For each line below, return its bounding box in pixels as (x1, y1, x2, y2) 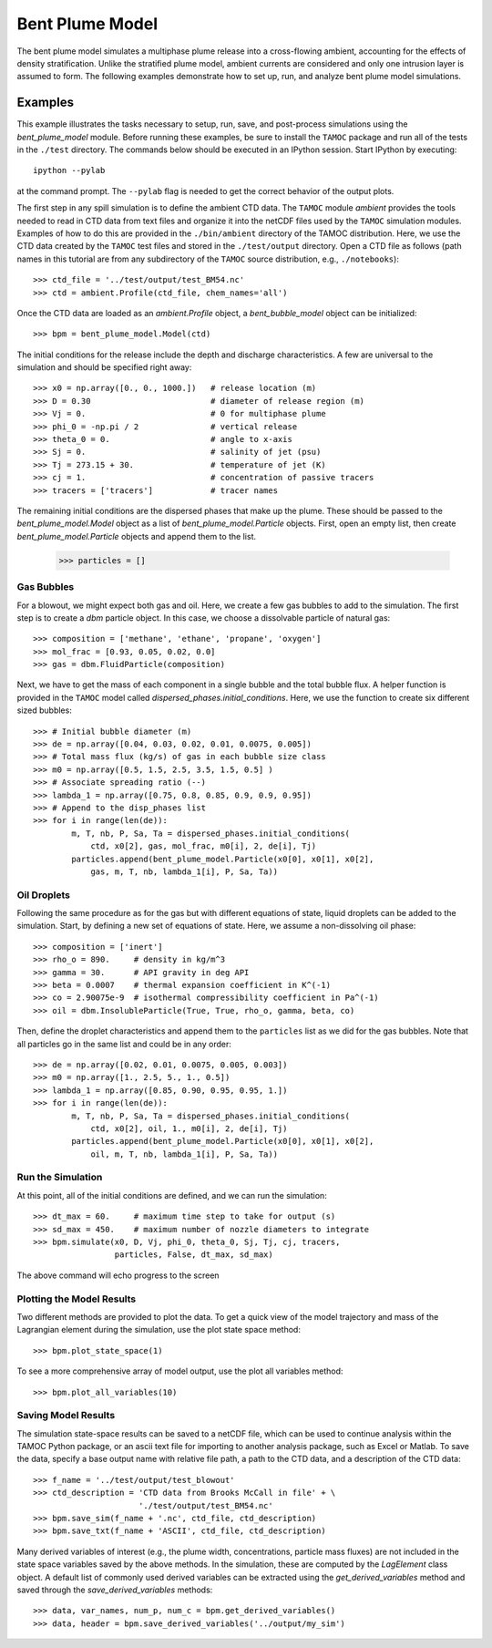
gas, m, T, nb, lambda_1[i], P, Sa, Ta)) (90, 866, 278, 877)
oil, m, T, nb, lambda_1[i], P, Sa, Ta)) (90, 1148, 278, 1159)
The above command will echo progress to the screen (16, 1270, 220, 1281)
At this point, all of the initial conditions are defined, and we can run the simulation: (16, 1190, 327, 1200)
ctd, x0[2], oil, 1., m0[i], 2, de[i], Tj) (90, 1123, 288, 1134)
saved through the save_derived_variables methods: (16, 1584, 213, 1595)
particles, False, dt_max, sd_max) (114, 1250, 273, 1260)
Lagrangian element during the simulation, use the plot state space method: (16, 1324, 301, 1335)
